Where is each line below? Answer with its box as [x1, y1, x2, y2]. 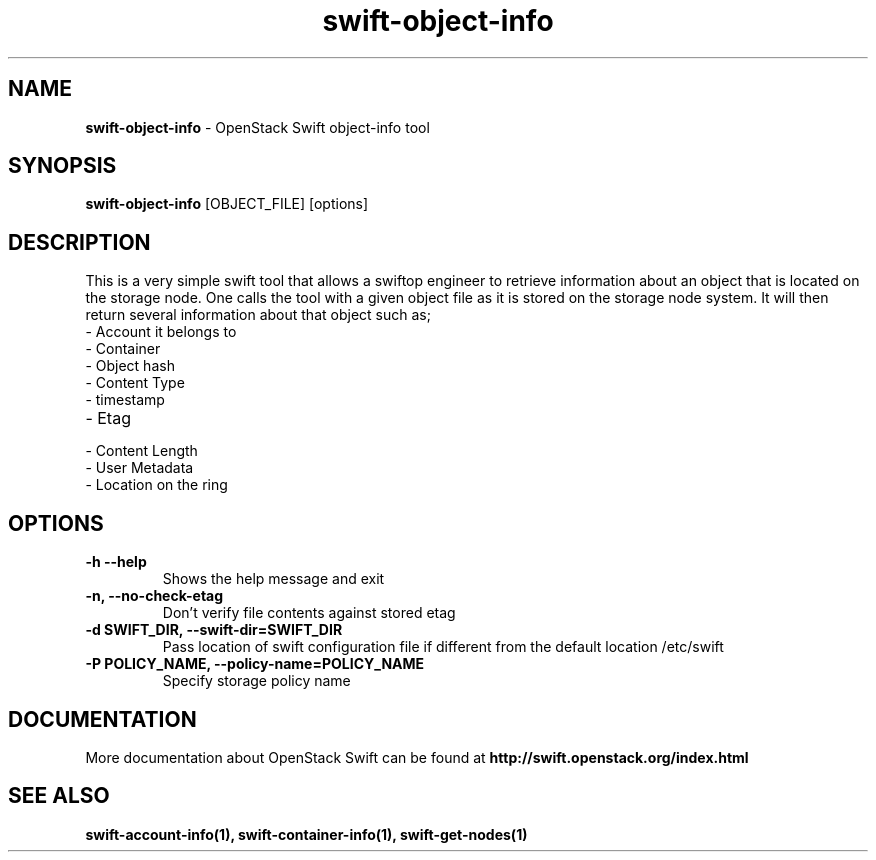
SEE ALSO [8, 783, 110, 809]
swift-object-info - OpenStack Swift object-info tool [85, 118, 430, 136]
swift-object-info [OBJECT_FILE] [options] [85, 195, 369, 213]
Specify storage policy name [162, 672, 351, 690]
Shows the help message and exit [162, 570, 385, 588]
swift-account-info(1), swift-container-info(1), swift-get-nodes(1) [85, 825, 528, 843]
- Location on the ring [85, 476, 228, 494]
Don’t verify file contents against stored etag [162, 604, 456, 622]
